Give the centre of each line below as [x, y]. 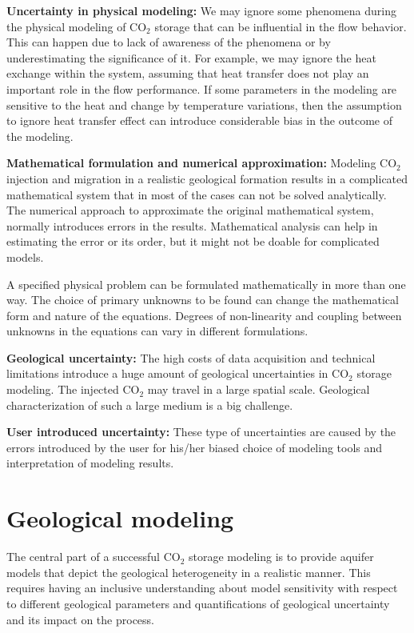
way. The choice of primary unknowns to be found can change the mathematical [203, 300]
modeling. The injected [63, 389]
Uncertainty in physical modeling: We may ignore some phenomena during [202, 10]
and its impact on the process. [80, 619]
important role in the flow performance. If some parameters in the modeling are [202, 88]
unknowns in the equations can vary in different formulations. [157, 331]
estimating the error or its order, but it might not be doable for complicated [193, 241]
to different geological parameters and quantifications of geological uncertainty [198, 603]
